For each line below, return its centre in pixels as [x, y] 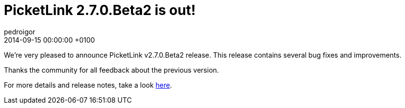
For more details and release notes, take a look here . [88, 85]
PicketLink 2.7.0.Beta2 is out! [100, 10]
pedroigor [20, 31]
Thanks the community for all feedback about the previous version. [111, 70]
